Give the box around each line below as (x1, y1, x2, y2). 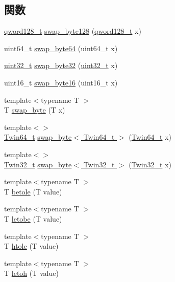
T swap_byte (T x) (4, 104, 65, 115)
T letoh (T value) (4, 268, 59, 278)
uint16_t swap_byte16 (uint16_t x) (4, 77, 118, 88)
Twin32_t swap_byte (4, 159, 72, 169)
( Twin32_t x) (129, 159, 171, 169)
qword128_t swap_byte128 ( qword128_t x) (4, 26, 141, 36)
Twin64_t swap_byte (4, 132, 72, 142)
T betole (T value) (4, 186, 62, 197)
